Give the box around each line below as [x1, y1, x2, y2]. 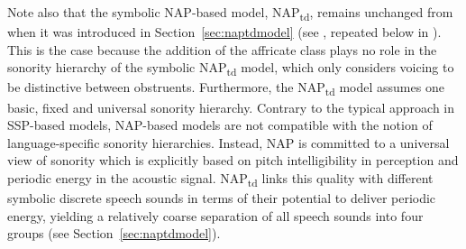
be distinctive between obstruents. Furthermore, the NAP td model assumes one [7, 78, 444, 99]
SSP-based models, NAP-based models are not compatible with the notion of [7, 115, 433, 134]
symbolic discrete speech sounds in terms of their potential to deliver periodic [7, 189, 436, 207]
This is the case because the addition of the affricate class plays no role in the [7, 40, 437, 59]
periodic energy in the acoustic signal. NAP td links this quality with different [7, 168, 434, 189]
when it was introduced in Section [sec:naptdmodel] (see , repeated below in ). [7, 23, 442, 41]
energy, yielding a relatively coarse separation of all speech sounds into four [7, 206, 424, 225]
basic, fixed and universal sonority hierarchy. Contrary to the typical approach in [7, 97, 455, 116]
